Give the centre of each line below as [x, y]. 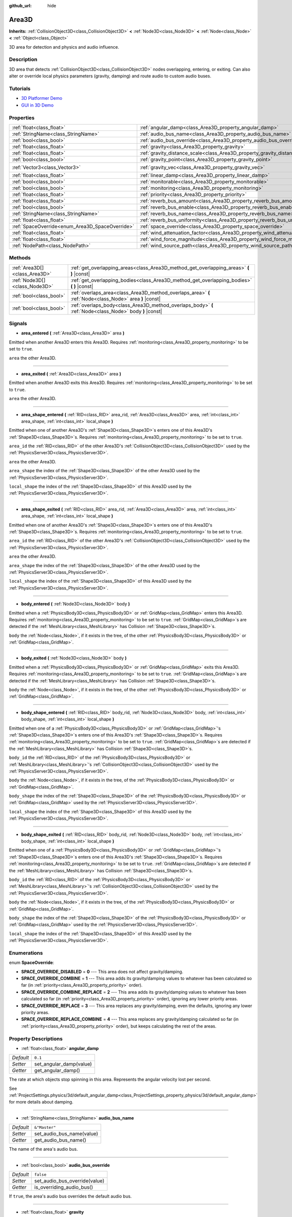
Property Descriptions [36, 1038]
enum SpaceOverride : [32, 963]
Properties [22, 118]
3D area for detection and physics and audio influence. [64, 47]
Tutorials [20, 89]
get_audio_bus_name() [60, 1140]
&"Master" [45, 1127]
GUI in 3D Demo [37, 105]
